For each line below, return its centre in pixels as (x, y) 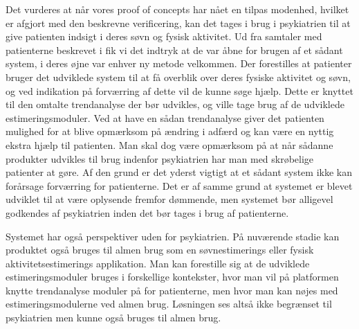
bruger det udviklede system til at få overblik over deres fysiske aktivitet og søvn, (178, 77)
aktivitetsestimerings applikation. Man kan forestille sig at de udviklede (158, 263)
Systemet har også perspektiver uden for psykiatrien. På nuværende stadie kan (173, 236)
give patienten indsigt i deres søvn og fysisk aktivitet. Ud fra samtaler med (164, 36)
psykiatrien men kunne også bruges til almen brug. (113, 318)
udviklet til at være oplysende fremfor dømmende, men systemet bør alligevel (169, 199)
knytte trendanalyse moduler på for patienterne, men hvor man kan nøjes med (172, 290)
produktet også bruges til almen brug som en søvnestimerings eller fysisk (160, 250)
